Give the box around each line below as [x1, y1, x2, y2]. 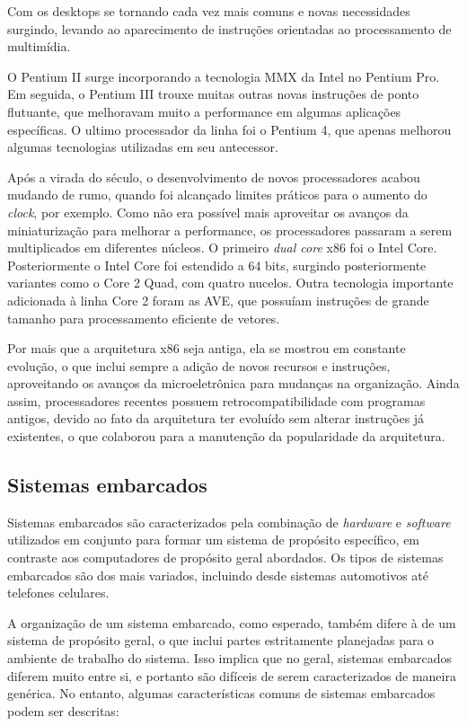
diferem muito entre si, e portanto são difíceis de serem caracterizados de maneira [7, 666, 456, 685]
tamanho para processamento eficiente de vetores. [7, 308, 280, 327]
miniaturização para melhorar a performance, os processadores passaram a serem [7, 220, 453, 239]
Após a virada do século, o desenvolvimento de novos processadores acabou [7, 167, 420, 186]
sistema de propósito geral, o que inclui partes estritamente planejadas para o [7, 631, 435, 650]
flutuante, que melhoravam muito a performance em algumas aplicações [7, 102, 401, 120]
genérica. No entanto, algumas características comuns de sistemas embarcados [7, 684, 436, 703]
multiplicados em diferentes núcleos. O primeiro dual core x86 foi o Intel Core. [7, 238, 437, 257]
